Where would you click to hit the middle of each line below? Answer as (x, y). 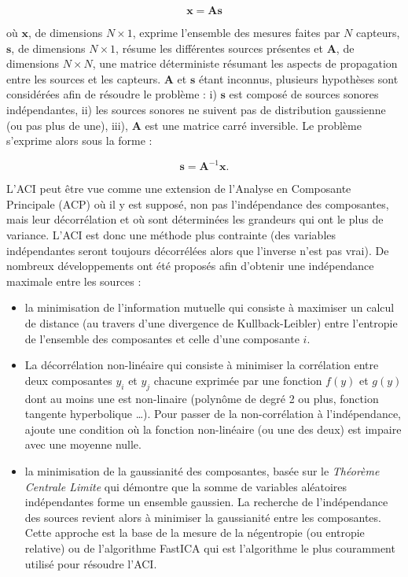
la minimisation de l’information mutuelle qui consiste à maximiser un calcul (210, 307)
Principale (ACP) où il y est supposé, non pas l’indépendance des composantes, (198, 203)
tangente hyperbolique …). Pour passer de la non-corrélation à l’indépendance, (213, 414)
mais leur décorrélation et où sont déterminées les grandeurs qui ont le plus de (195, 219)
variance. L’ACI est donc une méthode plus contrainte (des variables (171, 235)
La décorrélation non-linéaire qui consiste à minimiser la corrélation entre (202, 365)
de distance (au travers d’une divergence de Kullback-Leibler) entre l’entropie (211, 323)
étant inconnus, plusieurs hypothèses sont (298, 78)
